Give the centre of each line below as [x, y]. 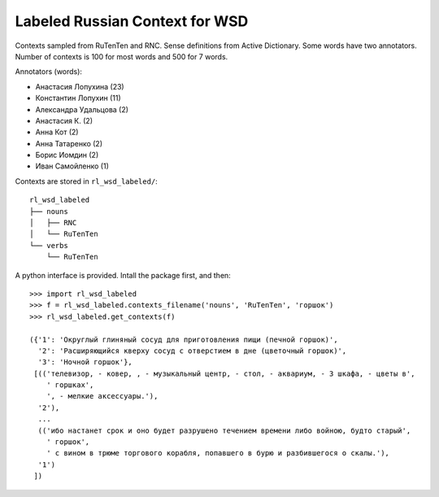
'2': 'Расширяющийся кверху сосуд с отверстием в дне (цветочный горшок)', [192, 351]
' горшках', [70, 385]
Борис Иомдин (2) [67, 155]
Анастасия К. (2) [64, 120]
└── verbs [49, 245]
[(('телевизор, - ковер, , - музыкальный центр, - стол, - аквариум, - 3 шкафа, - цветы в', [224, 373]
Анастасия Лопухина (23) [80, 86]
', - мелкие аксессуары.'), [102, 396]
